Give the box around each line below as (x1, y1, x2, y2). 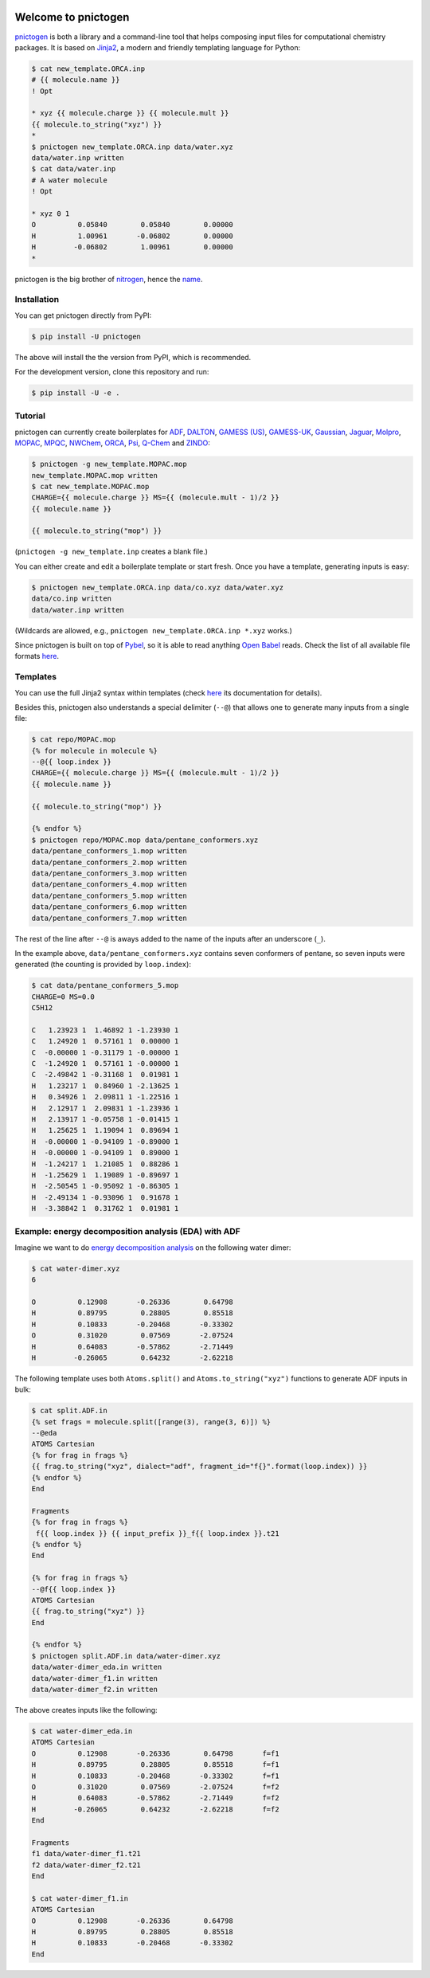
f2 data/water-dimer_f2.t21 (31, 1860, 141, 1870)
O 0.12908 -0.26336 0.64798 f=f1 (31, 1749, 279, 1758)
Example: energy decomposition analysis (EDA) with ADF (14, 1226, 240, 1237)
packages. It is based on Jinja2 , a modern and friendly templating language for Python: (14, 42, 301, 52)
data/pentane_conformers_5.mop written (31, 891, 187, 900)
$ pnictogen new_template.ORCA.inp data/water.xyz (31, 142, 234, 151)
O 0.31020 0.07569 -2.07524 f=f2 (31, 1782, 279, 1792)
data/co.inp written (31, 594, 111, 603)
